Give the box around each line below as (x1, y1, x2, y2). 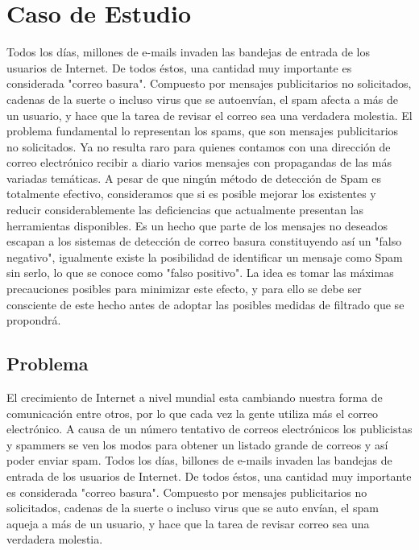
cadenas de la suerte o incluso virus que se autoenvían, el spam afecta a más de (6, 90, 398, 107)
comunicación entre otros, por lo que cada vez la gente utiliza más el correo (6, 404, 379, 421)
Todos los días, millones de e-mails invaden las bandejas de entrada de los (6, 43, 370, 60)
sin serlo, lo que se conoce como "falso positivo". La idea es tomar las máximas (6, 264, 394, 281)
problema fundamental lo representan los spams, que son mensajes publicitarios (6, 122, 399, 139)
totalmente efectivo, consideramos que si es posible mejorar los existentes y (6, 185, 376, 202)
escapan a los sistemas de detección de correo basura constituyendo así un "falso (6, 233, 402, 250)
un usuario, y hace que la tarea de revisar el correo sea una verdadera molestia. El (6, 106, 413, 123)
